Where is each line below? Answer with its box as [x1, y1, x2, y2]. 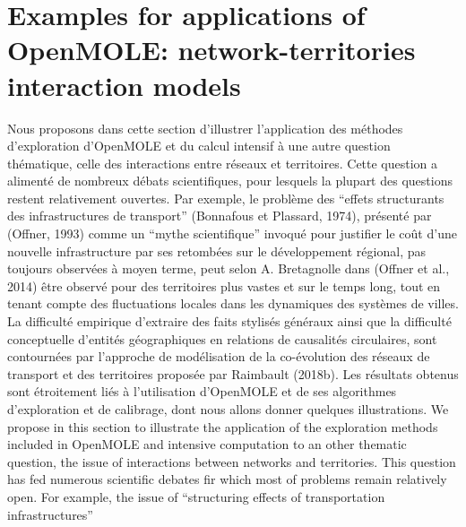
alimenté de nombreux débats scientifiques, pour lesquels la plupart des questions [7, 171, 453, 190]
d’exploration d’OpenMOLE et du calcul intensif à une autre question [7, 136, 391, 155]
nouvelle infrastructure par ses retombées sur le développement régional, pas [7, 241, 426, 260]
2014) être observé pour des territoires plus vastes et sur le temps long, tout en [7, 276, 441, 295]
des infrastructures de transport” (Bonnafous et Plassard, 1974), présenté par [7, 206, 432, 225]
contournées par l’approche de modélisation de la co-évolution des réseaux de [7, 347, 430, 366]
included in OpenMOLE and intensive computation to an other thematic [7, 435, 407, 454]
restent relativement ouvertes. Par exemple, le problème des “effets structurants [7, 188, 444, 207]
